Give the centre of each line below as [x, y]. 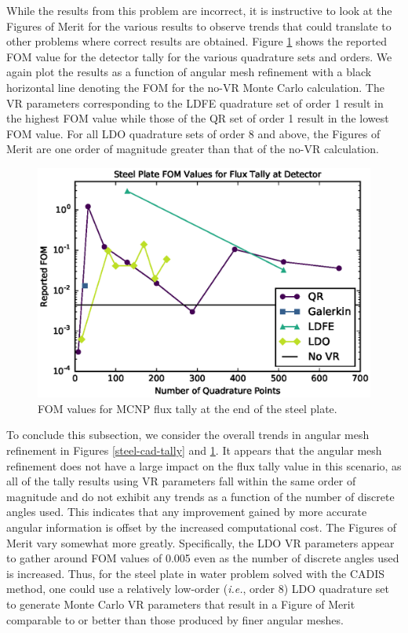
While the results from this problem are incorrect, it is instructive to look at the [199, 10]
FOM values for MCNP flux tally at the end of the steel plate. [188, 408]
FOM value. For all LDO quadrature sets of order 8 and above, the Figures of [193, 133]
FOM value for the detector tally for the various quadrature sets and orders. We [199, 56]
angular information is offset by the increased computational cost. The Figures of [201, 527]
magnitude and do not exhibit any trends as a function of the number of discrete [200, 496]
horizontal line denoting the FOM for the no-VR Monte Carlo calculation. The [195, 87]
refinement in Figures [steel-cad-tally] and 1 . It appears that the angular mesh [194, 450]
